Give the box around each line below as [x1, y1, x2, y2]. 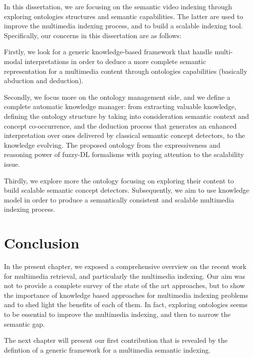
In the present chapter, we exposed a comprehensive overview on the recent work [4, 261, 247, 271]
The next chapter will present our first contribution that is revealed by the [4, 335, 228, 345]
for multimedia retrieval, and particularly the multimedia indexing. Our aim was [4, 270, 246, 281]
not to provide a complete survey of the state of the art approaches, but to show [4, 280, 245, 291]
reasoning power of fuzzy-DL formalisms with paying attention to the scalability [4, 149, 244, 159]
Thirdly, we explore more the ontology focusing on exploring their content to [4, 175, 234, 185]
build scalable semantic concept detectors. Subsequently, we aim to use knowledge [4, 185, 250, 195]
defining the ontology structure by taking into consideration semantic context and [4, 111, 249, 121]
